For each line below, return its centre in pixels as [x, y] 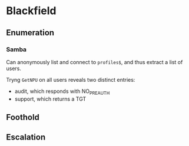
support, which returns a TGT [50, 99]
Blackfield [31, 11]
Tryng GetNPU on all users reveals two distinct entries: [71, 79]
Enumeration [30, 33]
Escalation [26, 137]
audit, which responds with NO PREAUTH [62, 92]
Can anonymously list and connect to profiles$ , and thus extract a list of [94, 62]
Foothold [23, 117]
